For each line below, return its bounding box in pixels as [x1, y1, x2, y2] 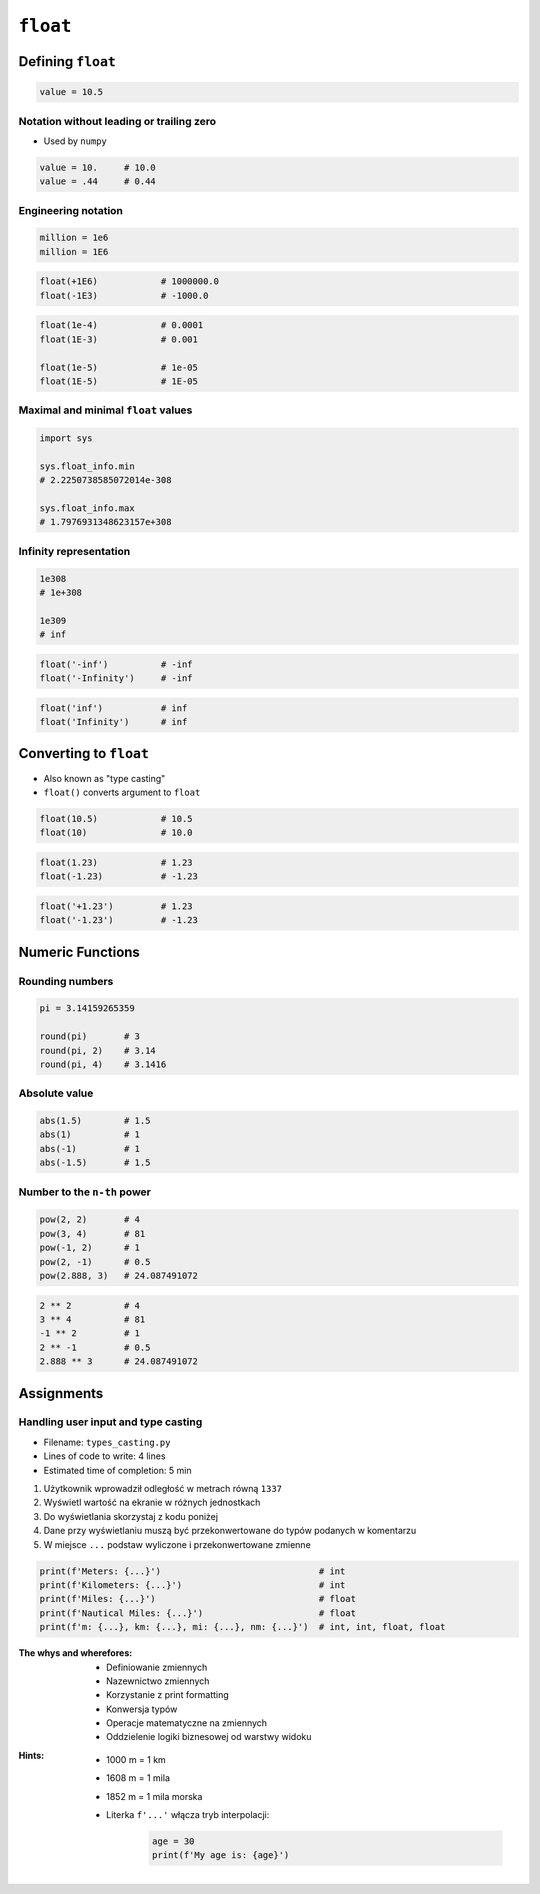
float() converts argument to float [43, 786, 201, 798]
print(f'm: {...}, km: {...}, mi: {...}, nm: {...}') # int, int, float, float [39, 1621, 446, 1633]
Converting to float [18, 745, 150, 762]
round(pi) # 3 [39, 1031, 140, 1042]
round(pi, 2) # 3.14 [39, 1045, 157, 1056]
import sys [39, 433, 93, 444]
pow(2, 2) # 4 [39, 1214, 140, 1225]
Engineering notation [18, 203, 124, 217]
